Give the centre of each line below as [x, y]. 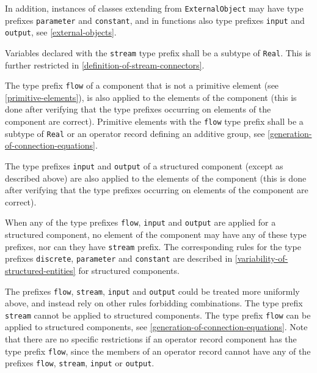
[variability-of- [261, 258]
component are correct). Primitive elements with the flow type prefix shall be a [154, 121]
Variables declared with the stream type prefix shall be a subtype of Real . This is [158, 52]
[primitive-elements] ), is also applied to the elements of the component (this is [151, 97]
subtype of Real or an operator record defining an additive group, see [135, 133]
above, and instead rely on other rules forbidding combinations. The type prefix [154, 303]
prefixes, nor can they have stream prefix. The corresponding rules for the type [153, 246]
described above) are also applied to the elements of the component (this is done [156, 178]
